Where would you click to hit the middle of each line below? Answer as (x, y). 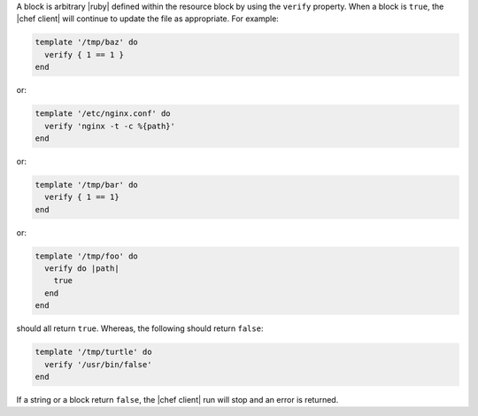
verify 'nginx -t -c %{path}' (110, 126)
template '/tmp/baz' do (87, 42)
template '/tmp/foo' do (87, 256)
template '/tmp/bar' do (87, 185)
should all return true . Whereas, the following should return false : (140, 328)
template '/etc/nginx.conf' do (103, 114)
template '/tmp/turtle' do (93, 352)
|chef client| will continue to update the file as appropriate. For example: (147, 19)
